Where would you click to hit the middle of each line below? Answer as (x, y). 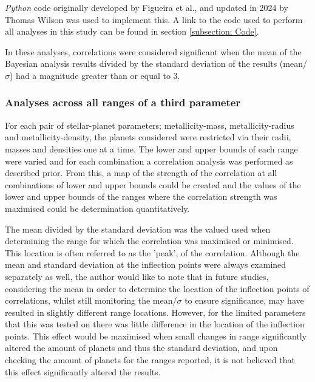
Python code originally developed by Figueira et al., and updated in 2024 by (147, 7)
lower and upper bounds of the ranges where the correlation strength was (141, 196)
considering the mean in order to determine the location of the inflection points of (157, 288)
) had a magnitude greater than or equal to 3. (95, 75)
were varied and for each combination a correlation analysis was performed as (149, 161)
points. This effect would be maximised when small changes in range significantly (156, 336)
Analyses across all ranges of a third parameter (123, 102)
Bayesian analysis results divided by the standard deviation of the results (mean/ (156, 63)
